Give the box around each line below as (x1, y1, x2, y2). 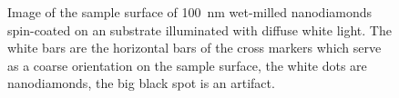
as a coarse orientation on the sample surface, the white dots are (7, 55, 367, 74)
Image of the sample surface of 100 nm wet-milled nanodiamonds (7, 3, 373, 21)
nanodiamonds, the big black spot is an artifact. (7, 73, 275, 93)
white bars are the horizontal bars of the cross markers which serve (7, 38, 382, 57)
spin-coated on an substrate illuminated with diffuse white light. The (7, 20, 392, 39)
